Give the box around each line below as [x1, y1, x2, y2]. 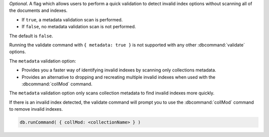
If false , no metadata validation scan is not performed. [21, 24, 136, 30]
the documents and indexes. [9, 7, 68, 13]
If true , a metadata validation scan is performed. [21, 16, 123, 22]
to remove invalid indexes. [9, 106, 63, 112]
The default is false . [9, 33, 53, 39]
